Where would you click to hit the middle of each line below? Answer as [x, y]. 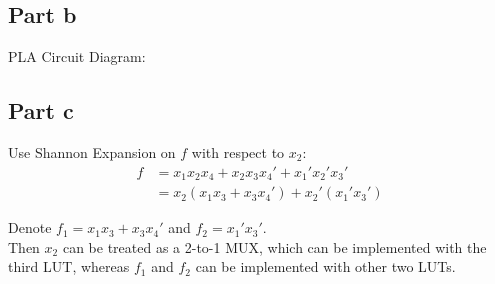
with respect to [238, 152]
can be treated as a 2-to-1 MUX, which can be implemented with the [274, 246]
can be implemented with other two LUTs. [325, 266]
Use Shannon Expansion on [92, 152]
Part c [41, 110]
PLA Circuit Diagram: [77, 56]
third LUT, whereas [69, 266]
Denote [30, 227]
